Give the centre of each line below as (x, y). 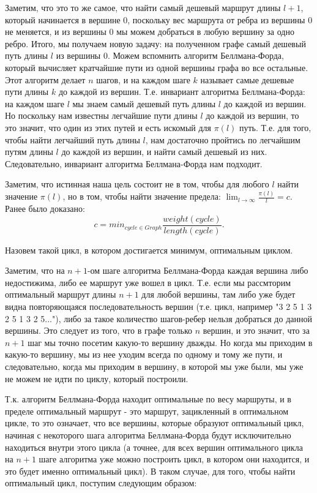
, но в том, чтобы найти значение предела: (142, 196)
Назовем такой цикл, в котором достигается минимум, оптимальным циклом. (149, 250)
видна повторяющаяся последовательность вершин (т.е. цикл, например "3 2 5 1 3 (158, 307)
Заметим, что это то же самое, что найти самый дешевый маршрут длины (143, 7)
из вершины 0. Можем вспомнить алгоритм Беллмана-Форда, (170, 55)
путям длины (29, 152)
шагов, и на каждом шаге (143, 79)
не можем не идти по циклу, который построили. (97, 378)
